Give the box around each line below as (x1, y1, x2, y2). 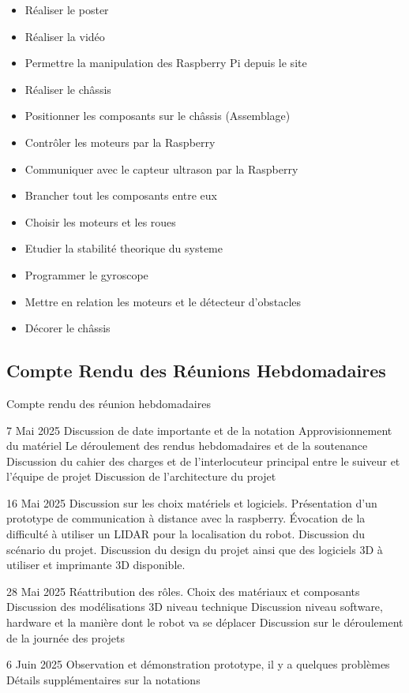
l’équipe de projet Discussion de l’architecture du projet (6, 468, 276, 485)
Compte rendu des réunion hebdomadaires (6, 395, 211, 411)
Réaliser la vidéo (24, 28, 105, 44)
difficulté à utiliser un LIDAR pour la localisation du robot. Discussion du (6, 526, 365, 542)
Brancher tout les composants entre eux (24, 187, 217, 204)
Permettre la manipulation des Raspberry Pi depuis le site (24, 54, 307, 71)
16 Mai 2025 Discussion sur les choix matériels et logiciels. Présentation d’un (6, 494, 377, 511)
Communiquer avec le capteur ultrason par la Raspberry (24, 160, 298, 177)
